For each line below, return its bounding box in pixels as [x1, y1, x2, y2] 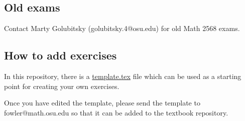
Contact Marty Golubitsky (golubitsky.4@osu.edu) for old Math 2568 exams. [4, 23, 240, 33]
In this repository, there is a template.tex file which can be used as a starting [4, 71, 241, 81]
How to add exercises [4, 47, 117, 63]
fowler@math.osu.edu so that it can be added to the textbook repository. [4, 107, 228, 117]
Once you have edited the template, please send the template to [4, 97, 200, 108]
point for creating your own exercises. [4, 80, 119, 91]
